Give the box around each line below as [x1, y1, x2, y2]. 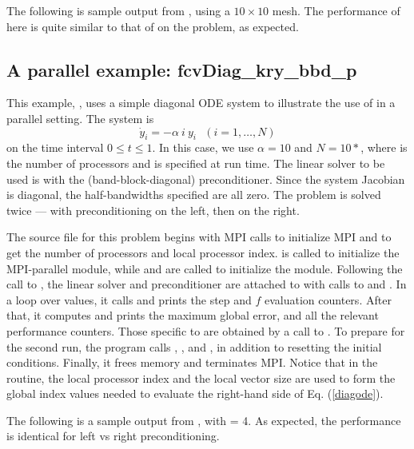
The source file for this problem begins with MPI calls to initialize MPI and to [6, 228, 392, 245]
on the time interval [6, 139, 104, 156]
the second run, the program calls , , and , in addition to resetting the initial [6, 338, 382, 355]
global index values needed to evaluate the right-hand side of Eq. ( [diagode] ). [6, 385, 384, 402]
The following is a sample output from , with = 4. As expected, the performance [6, 411, 401, 428]
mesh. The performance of [272, 2, 400, 18]
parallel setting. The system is [6, 109, 154, 126]
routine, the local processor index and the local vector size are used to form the [6, 369, 396, 386]
